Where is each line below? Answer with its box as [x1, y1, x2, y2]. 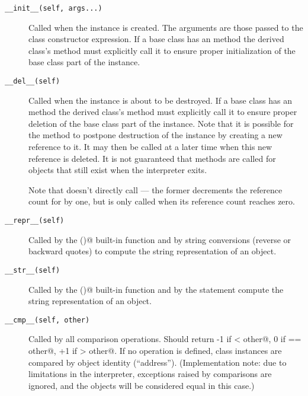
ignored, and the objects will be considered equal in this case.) [28, 379, 255, 391]
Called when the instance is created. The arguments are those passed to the [28, 21, 303, 33]
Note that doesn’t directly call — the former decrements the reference [28, 183, 283, 196]
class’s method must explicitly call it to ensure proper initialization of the [28, 44, 296, 56]
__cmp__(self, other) [5, 315, 90, 324]
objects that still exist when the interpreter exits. [28, 164, 207, 176]
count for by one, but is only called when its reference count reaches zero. [28, 195, 295, 207]
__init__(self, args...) [5, 4, 102, 12]
